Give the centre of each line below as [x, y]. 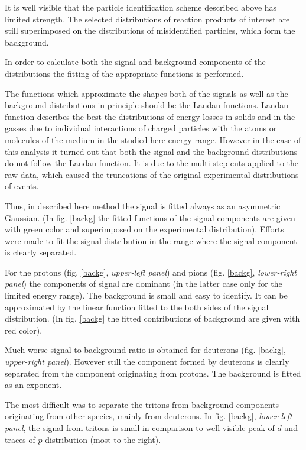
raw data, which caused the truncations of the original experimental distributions [152, 174]
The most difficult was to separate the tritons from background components [142, 404]
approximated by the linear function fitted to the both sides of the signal [137, 307]
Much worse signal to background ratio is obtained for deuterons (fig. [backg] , [145, 350]
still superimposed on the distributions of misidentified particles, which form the [150, 30]
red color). [24, 330]
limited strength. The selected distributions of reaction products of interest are [147, 19]
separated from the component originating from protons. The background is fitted [153, 373]
